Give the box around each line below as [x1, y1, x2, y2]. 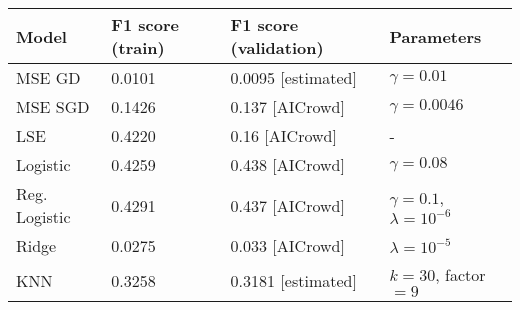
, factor [435, 263, 486, 286]
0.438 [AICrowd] [230, 153, 345, 176]
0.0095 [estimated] [230, 66, 357, 89]
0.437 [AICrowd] [230, 193, 345, 217]
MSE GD [16, 66, 81, 89]
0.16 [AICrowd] [230, 124, 337, 147]
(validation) [230, 36, 324, 59]
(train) [111, 36, 165, 59]
